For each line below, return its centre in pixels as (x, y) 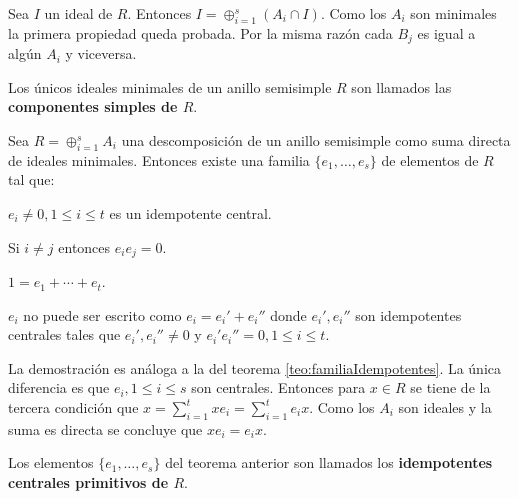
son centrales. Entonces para (278, 387)
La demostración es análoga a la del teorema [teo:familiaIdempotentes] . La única (255, 367)
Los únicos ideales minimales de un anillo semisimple (170, 86)
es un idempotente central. (190, 213)
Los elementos (51, 462)
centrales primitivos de (88, 482)
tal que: (31, 179)
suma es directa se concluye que (105, 428)
